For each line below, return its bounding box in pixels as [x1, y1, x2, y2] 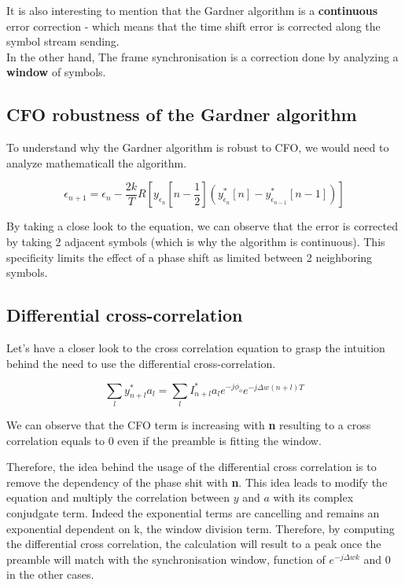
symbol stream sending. [6, 33, 120, 50]
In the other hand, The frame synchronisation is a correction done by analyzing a [6, 48, 399, 64]
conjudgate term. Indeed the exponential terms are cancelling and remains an [6, 504, 380, 521]
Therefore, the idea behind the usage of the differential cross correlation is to [6, 458, 377, 475]
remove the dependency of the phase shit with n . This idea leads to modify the [6, 473, 388, 490]
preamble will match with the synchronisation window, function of [6, 550, 326, 567]
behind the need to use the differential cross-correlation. [6, 355, 276, 371]
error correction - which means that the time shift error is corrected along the [6, 17, 381, 34]
